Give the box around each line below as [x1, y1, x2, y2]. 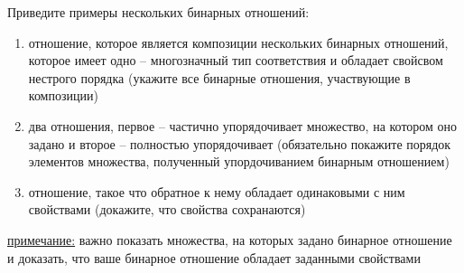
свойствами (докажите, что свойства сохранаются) [28, 200, 306, 219]
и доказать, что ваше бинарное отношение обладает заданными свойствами [7, 248, 421, 267]
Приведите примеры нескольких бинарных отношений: [7, 3, 310, 21]
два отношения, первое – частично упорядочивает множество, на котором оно [28, 116, 458, 135]
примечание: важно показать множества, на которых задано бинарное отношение [7, 230, 452, 249]
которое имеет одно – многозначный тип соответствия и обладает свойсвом [28, 51, 443, 70]
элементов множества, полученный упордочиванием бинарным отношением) [28, 152, 450, 171]
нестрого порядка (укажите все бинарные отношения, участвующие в [28, 68, 411, 87]
